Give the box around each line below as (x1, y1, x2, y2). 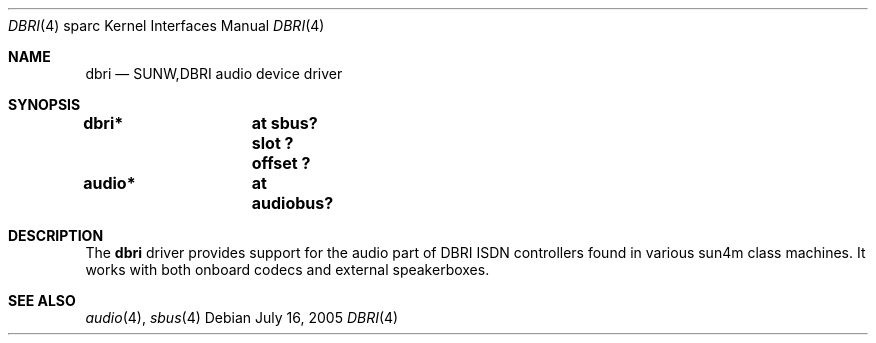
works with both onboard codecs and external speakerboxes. (85, 261, 490, 278)
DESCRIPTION (8, 227, 104, 244)
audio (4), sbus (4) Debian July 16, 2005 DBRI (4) (85, 309, 399, 326)
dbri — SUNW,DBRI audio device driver (85, 65, 343, 82)
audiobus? (251, 193, 334, 213)
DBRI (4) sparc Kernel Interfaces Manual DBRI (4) (8, 17, 325, 34)
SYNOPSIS (8, 96, 81, 113)
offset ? (251, 153, 311, 173)
